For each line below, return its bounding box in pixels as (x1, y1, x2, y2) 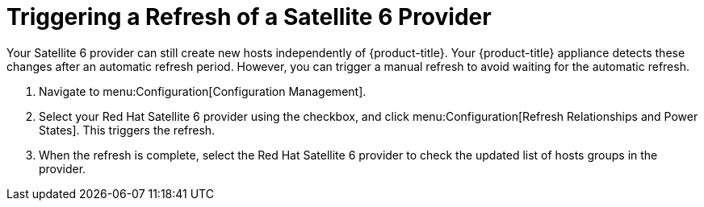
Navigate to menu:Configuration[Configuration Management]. (39, 84, 367, 98)
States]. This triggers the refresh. (39, 122, 216, 137)
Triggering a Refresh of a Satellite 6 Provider (6, 3, 492, 31)
